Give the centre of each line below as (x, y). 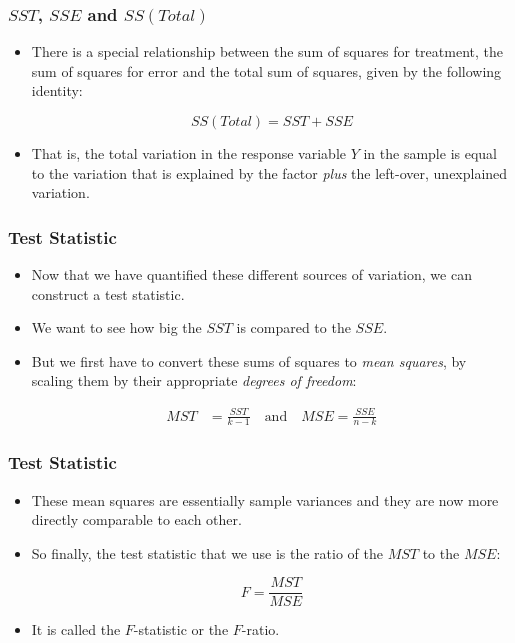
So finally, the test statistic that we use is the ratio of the (207, 552)
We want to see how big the (116, 327)
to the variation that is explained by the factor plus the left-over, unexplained (269, 172)
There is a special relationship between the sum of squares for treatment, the (267, 51)
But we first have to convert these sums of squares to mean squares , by (249, 360)
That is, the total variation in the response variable (188, 153)
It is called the (76, 629)
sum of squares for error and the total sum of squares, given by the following (266, 70)
